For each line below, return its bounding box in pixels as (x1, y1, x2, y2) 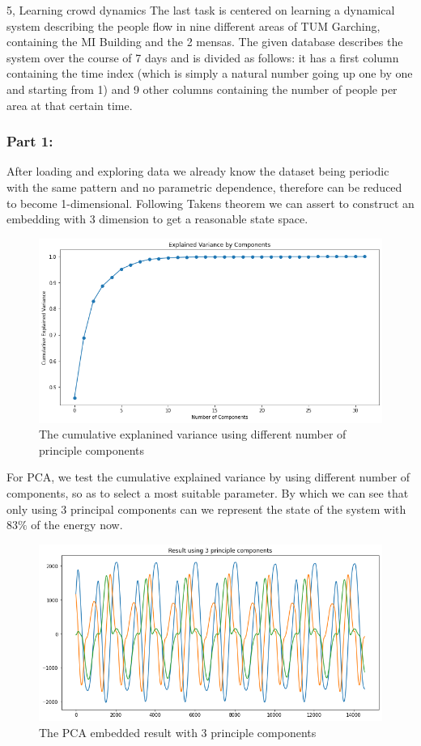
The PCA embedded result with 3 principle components (39, 723, 317, 740)
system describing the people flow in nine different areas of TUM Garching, (6, 17, 381, 34)
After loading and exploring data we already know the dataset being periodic (6, 163, 389, 180)
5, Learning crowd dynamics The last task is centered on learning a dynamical (6, 2, 395, 18)
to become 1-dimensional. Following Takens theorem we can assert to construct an (6, 194, 415, 211)
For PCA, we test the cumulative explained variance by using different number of (6, 468, 410, 485)
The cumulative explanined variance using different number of (39, 426, 347, 443)
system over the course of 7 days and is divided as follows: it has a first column (6, 49, 399, 66)
